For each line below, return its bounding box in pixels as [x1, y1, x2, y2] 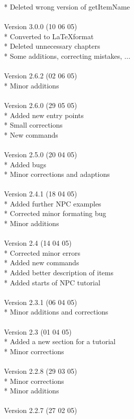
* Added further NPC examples [4, 198, 101, 208]
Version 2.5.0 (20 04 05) [4, 149, 77, 159]
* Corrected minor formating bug [4, 208, 106, 219]
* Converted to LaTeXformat [4, 31, 94, 41]
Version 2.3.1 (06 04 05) [4, 296, 77, 307]
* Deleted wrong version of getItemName [4, 2, 130, 12]
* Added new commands [4, 257, 79, 268]
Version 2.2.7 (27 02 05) [4, 405, 77, 415]
